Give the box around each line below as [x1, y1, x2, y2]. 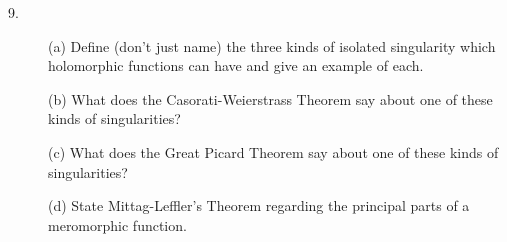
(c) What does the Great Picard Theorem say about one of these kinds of [48, 141, 499, 162]
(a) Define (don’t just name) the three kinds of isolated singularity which [48, 35, 496, 56]
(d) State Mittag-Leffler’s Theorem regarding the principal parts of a [48, 195, 470, 216]
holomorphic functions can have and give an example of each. [48, 55, 424, 76]
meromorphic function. [48, 214, 187, 235]
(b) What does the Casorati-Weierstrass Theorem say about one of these [48, 88, 493, 109]
